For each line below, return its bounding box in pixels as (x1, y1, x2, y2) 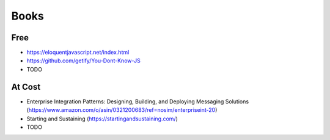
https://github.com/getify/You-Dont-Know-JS (26, 57, 141, 64)
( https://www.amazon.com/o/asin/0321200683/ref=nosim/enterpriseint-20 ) (26, 106, 218, 114)
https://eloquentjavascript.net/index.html (26, 49, 130, 56)
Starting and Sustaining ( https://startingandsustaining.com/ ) (26, 115, 178, 122)
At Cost (11, 81, 41, 92)
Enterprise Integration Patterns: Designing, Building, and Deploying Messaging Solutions (26, 98, 249, 105)
